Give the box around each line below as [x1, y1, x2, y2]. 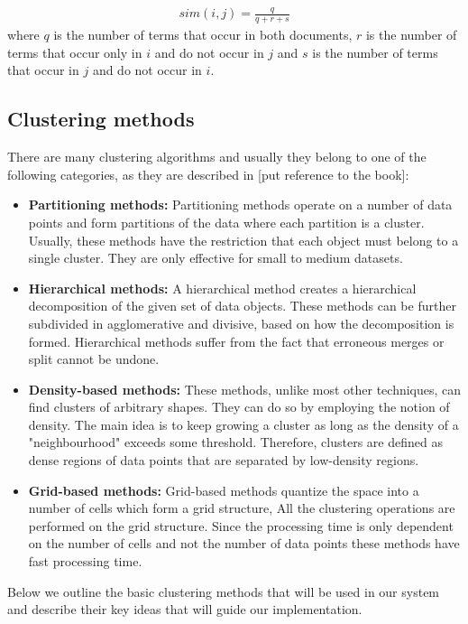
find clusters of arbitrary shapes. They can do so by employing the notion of [28, 397, 450, 416]
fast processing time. [28, 552, 142, 571]
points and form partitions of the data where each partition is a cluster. [28, 212, 425, 231]
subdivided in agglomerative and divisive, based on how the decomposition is [28, 313, 454, 332]
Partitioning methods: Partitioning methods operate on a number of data [28, 195, 453, 214]
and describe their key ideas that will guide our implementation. [7, 600, 362, 619]
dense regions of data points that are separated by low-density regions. [28, 451, 419, 470]
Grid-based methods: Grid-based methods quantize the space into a [28, 480, 419, 499]
